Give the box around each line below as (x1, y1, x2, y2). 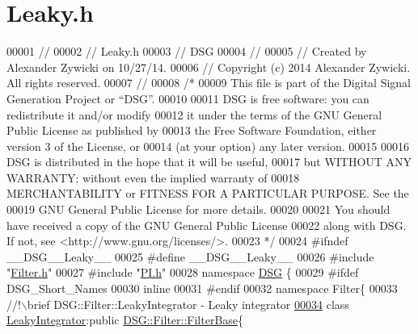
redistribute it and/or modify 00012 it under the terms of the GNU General (6, 106, 382, 123)
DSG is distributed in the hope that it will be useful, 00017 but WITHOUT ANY (6, 153, 412, 170)
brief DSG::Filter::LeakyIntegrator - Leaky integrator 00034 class (27, 295, 349, 312)
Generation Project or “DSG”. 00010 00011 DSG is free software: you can (6, 90, 369, 106)
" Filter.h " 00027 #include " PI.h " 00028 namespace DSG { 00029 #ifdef (6, 264, 359, 281)
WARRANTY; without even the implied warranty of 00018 (6, 169, 300, 186)
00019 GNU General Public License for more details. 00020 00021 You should (6, 201, 391, 218)
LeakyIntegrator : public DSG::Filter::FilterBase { (6, 311, 244, 328)
